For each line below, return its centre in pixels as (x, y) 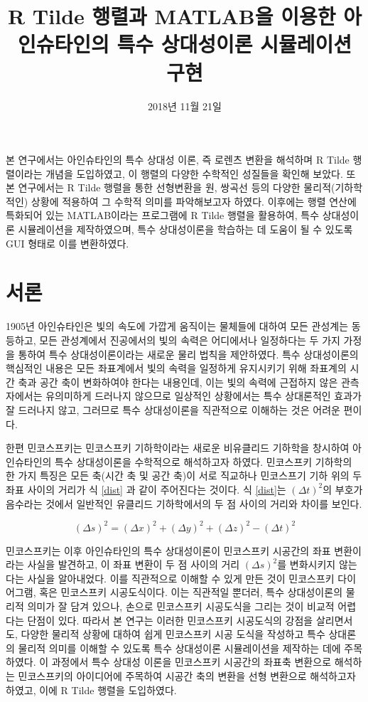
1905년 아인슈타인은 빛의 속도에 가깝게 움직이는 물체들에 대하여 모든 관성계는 (177, 326)
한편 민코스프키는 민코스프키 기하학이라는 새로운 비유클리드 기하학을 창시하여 (178, 448)
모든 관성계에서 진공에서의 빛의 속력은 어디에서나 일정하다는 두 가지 (190, 340)
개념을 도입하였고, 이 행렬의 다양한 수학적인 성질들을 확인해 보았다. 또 (201, 173)
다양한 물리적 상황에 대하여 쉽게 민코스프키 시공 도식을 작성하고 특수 (173, 634)
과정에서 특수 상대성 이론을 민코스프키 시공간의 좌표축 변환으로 (191, 662)
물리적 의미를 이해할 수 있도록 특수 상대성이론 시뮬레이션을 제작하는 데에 (179, 648)
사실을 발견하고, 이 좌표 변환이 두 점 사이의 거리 (134, 564)
